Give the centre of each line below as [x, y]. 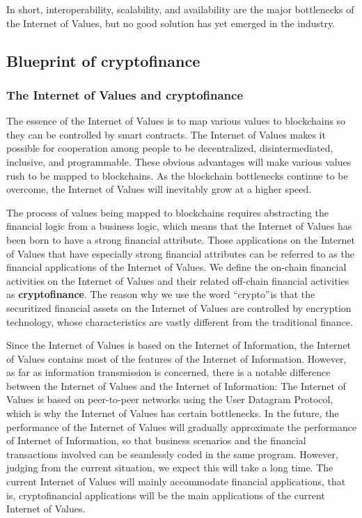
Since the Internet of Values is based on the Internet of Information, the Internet [179, 345]
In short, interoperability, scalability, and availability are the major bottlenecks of [180, 9]
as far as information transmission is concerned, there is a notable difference [168, 372]
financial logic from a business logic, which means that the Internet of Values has [179, 226]
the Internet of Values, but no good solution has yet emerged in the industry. [171, 23]
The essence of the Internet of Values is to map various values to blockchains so [176, 121]
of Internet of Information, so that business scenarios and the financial [156, 440]
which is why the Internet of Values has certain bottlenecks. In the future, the [173, 413]
